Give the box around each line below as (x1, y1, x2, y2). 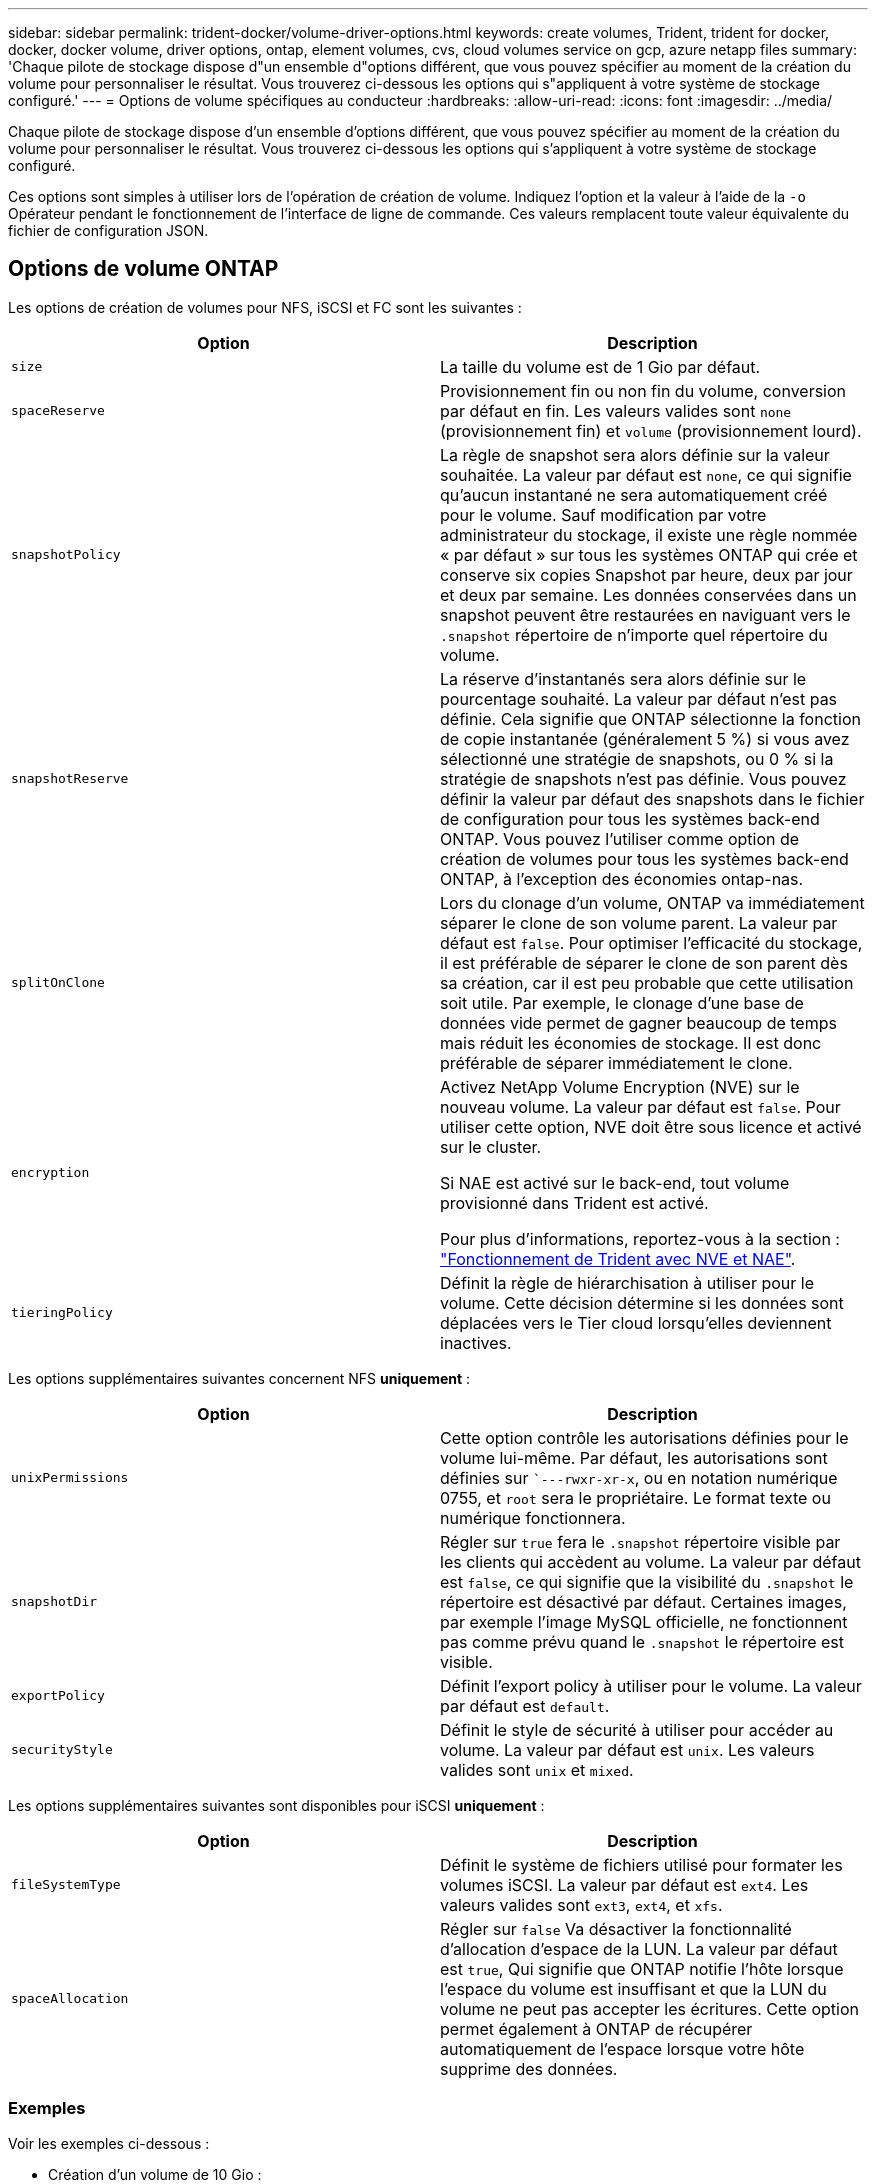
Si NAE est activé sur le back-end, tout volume (440, 1172, 790, 1193)
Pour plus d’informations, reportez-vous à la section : (440, 1228, 840, 1249)
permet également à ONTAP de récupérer (440, 2018, 753, 2039)
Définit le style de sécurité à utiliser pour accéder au (440, 1719, 834, 1740)
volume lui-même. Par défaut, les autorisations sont (440, 1447, 828, 1468)
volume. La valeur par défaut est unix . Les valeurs (440, 1739, 815, 1760)
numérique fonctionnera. (440, 1507, 626, 1528)
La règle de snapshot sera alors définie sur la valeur (440, 444, 830, 465)
